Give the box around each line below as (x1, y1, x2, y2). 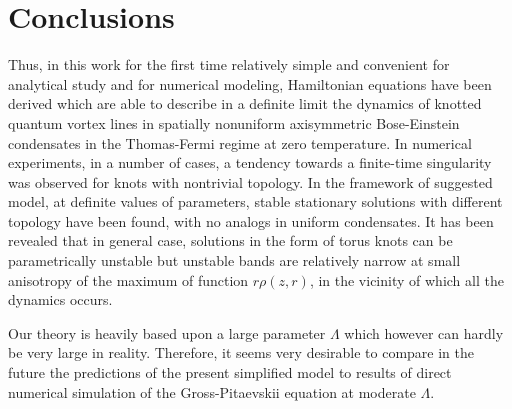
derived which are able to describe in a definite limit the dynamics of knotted (8, 93, 482, 114)
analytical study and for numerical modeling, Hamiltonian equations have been (8, 73, 492, 94)
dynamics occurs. (8, 289, 113, 310)
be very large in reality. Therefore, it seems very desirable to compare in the (8, 342, 475, 363)
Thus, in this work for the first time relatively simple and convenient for (8, 54, 450, 75)
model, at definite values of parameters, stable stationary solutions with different (8, 191, 503, 212)
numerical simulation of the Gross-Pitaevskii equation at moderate (8, 381, 416, 402)
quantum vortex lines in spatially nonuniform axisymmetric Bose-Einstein (8, 112, 460, 133)
